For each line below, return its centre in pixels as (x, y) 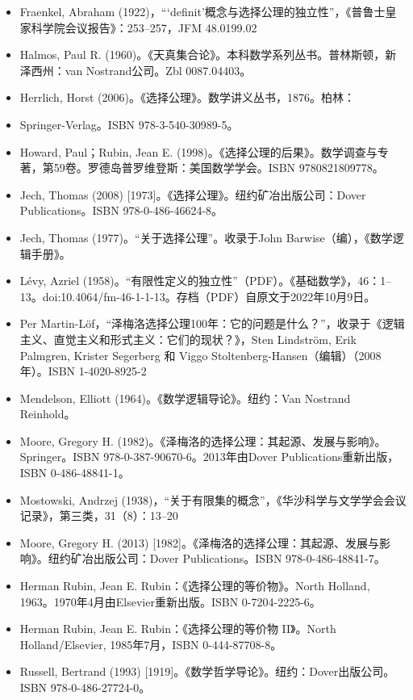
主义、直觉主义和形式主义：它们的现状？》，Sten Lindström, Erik (188, 339)
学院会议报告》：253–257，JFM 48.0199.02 (150, 27)
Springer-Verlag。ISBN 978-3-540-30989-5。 (129, 124)
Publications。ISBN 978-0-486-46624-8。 (121, 210)
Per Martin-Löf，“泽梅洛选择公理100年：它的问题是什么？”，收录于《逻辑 (212, 323)
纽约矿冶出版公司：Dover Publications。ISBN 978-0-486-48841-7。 (217, 558)
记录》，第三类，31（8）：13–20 (99, 516)
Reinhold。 (48, 414)
